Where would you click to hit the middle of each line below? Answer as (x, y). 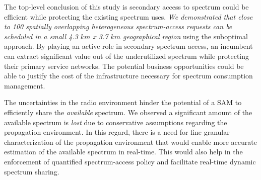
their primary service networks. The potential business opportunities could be (124, 66)
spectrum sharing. (32, 171)
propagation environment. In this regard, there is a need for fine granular (117, 132)
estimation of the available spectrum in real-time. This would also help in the (123, 152)
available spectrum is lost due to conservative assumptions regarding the (116, 122)
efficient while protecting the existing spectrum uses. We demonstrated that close (128, 16)
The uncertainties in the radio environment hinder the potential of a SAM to (123, 102)
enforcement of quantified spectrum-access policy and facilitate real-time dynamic (130, 161)
